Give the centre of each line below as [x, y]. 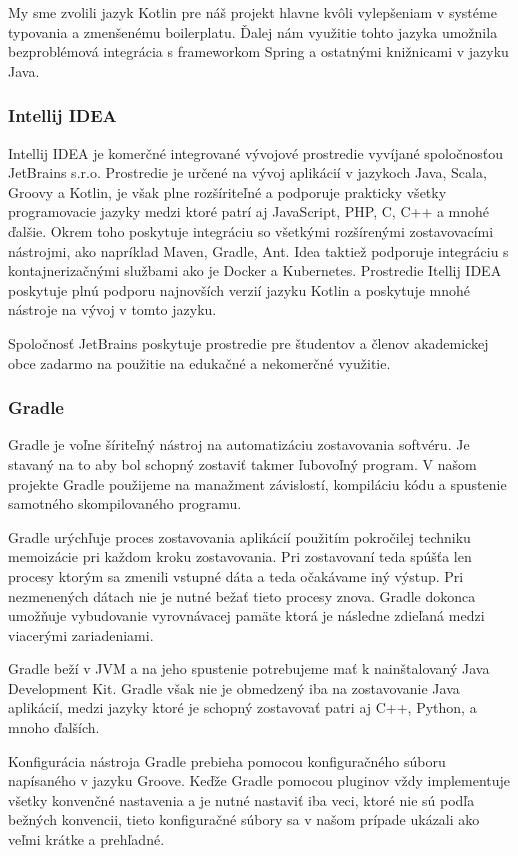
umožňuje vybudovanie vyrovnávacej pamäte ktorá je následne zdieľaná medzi [246, 615]
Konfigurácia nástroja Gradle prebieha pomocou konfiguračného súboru [227, 760]
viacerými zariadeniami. [81, 634]
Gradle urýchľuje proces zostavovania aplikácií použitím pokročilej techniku [239, 536]
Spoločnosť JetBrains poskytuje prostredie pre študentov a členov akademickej [248, 342]
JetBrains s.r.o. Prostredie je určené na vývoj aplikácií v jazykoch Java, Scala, [247, 172]
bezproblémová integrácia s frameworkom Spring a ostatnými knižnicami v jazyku [258, 51]
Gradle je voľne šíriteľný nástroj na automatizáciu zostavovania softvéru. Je [239, 444]
